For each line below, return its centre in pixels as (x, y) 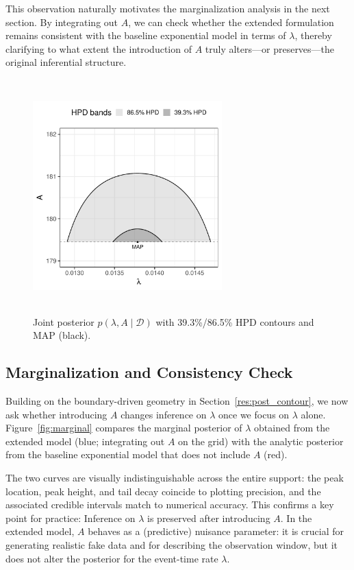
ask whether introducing (56, 414)
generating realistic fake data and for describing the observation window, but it (172, 545)
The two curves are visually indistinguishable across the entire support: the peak (175, 478)
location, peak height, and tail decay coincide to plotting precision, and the (163, 491)
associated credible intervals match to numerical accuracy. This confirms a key (170, 504)
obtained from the (292, 428)
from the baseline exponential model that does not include (128, 454)
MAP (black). (62, 335)
